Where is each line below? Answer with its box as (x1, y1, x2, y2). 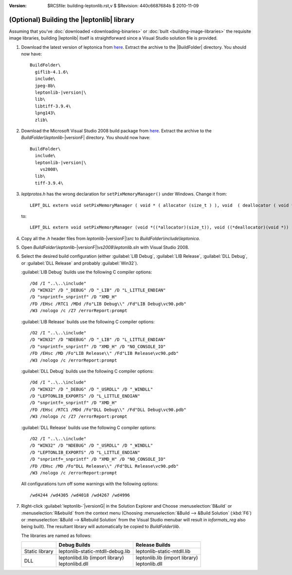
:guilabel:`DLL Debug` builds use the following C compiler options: (21, 368, 154, 374)
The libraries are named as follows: (21, 533, 92, 538)
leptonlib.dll (135, 560, 163, 567)
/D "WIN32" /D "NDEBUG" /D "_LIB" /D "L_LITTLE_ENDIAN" (30, 337, 166, 343)
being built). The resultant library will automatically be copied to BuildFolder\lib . (21, 524, 180, 530)
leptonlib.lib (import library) (135, 554, 198, 561)
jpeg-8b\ (35, 83, 56, 88)
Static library (24, 548, 54, 555)
